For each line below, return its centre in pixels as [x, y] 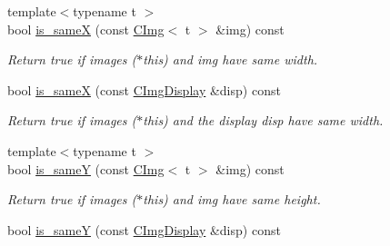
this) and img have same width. [230, 59]
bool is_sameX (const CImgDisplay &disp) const [144, 89]
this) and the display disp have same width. [263, 120]
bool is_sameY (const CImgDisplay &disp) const [144, 229]
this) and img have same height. [232, 199]
